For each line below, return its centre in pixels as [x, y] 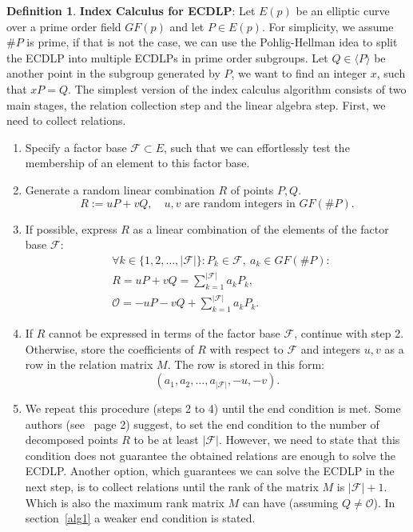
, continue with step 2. [349, 333]
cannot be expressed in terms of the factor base [165, 333]
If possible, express [71, 228]
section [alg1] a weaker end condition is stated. [140, 518]
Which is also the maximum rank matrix [125, 502]
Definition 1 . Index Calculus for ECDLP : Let [131, 10]
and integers [331, 348]
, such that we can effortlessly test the [257, 147]
